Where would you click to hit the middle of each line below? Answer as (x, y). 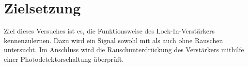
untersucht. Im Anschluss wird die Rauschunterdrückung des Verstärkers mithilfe (124, 50)
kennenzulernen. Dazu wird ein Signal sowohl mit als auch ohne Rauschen (114, 40)
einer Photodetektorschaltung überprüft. (64, 59)
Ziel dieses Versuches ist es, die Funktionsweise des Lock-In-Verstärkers (109, 31)
